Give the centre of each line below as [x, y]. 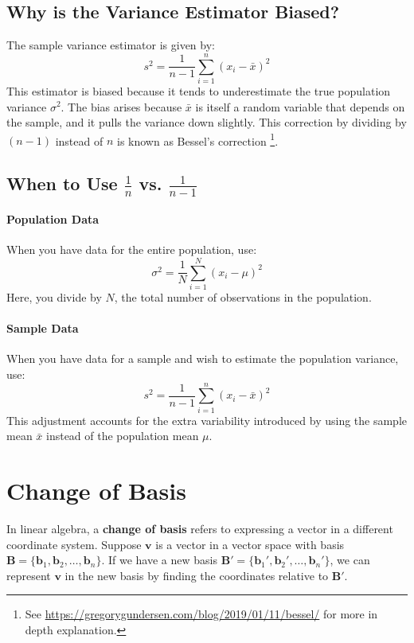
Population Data [53, 219]
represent [29, 575]
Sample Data [43, 328]
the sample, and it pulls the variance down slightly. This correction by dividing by [207, 122]
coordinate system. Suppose [74, 544]
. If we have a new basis [159, 560]
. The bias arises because [121, 106]
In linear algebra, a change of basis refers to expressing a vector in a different [200, 529]
